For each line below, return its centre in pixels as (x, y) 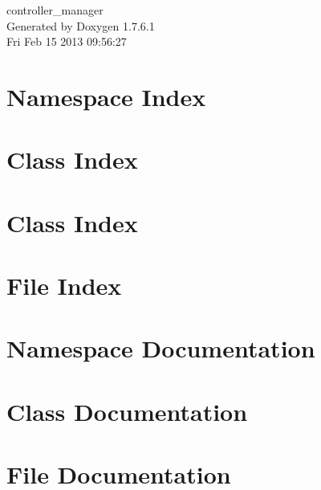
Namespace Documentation (161, 348)
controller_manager (55, 10)
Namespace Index (106, 96)
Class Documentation (127, 411)
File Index (64, 286)
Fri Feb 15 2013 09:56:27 (67, 41)
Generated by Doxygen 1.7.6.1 (81, 25)
